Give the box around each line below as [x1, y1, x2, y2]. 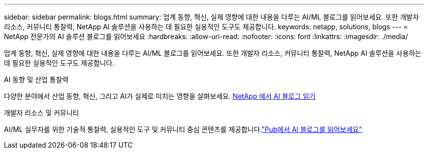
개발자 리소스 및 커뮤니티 [4, 109, 79, 117]
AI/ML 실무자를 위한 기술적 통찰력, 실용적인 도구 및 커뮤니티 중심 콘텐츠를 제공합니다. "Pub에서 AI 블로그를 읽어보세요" [4, 125, 362, 133]
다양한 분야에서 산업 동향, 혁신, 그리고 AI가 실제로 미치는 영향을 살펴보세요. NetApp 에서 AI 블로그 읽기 [4, 92, 316, 100]
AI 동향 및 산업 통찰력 [4, 75, 69, 84]
